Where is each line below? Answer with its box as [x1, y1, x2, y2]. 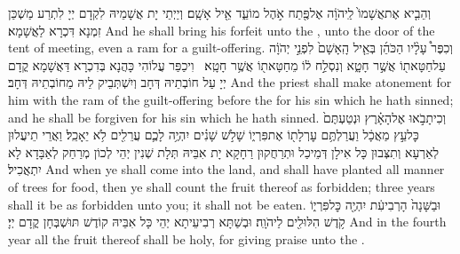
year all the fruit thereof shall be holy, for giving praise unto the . [8, 229, 365, 248]
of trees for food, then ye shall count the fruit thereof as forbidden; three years [8, 177, 435, 195]
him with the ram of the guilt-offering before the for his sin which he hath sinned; [8, 90, 454, 108]
